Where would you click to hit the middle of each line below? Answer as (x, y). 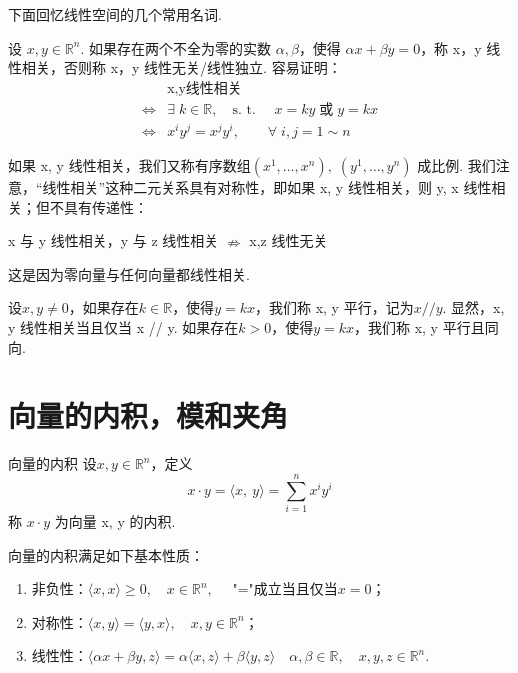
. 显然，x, (473, 307)
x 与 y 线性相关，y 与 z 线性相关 (113, 240)
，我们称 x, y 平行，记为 (334, 307)
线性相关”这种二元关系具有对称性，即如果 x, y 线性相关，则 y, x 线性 (267, 186)
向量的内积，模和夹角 (148, 415)
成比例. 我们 (456, 164)
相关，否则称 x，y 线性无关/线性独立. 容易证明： (181, 67)
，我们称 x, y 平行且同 (426, 326)
